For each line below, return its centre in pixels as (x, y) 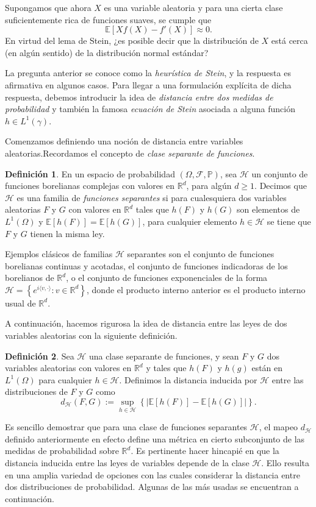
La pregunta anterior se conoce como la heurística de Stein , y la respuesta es (148, 73)
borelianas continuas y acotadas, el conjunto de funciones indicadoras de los (146, 265)
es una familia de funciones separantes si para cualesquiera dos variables (152, 197)
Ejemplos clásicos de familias (59, 254)
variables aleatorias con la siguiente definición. (91, 335)
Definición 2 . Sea (40, 356)
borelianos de (30, 278)
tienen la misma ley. (67, 233)
